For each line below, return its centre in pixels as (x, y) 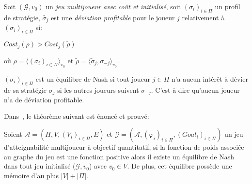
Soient (13, 134)
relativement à (203, 17)
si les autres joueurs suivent (98, 90)
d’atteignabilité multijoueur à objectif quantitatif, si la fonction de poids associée (124, 147)
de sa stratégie (25, 90)
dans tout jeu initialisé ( (40, 166)
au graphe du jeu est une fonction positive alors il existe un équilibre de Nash (119, 156)
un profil (228, 6)
